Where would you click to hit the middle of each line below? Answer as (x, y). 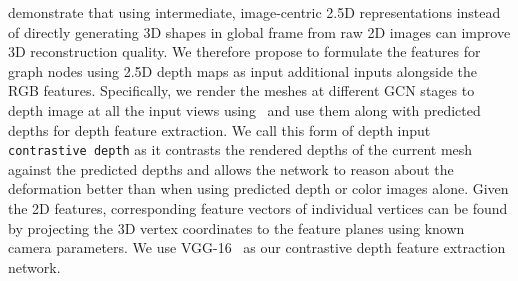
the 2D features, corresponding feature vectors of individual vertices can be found (258, 208)
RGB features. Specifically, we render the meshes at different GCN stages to (241, 90)
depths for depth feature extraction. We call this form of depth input (219, 129)
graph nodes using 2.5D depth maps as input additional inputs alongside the (242, 70)
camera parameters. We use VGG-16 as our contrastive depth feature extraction (257, 247)
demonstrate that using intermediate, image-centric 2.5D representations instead (254, 12)
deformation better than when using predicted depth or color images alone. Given (258, 188)
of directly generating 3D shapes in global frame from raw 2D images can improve (259, 31)
